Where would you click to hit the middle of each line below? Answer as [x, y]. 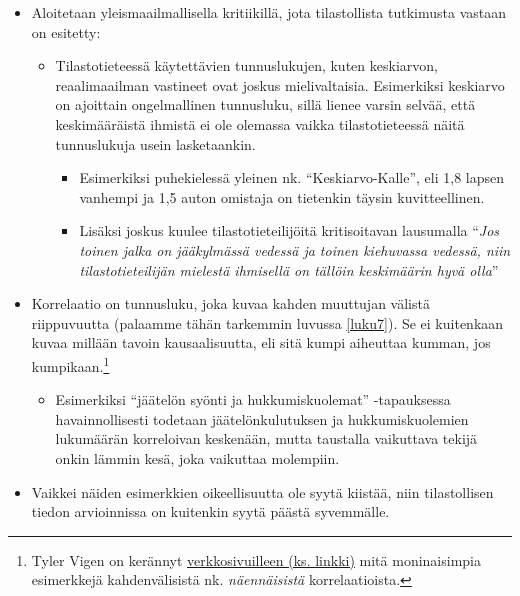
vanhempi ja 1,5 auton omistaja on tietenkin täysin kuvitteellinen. [282, 196]
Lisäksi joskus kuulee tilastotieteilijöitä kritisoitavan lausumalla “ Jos [289, 230]
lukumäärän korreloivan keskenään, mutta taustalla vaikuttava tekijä [266, 438]
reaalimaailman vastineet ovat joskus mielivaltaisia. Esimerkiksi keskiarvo [280, 84]
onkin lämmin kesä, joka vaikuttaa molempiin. [197, 457]
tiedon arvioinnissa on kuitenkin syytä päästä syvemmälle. [210, 511]
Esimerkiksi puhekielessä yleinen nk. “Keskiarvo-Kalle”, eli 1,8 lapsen [292, 177]
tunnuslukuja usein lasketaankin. [155, 143]
